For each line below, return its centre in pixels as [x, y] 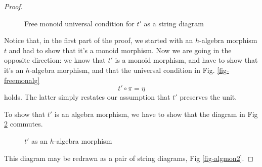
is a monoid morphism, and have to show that [186, 60]
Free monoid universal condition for [79, 23]
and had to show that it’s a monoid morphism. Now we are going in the [120, 50]
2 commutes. [24, 124]
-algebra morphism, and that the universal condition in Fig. [122, 70]
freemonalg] [22, 80]
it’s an [14, 70]
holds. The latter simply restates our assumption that [87, 97]
